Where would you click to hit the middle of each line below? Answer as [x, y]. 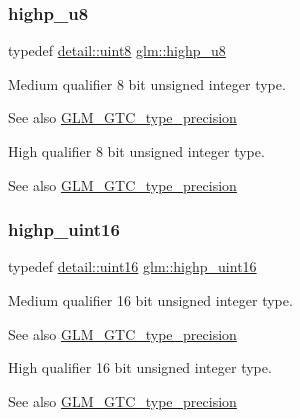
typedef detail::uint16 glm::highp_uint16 [132, 266]
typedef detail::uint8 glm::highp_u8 [117, 50]
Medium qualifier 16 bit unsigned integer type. [150, 300]
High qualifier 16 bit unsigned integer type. [140, 367]
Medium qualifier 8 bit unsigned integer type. [147, 83]
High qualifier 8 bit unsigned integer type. [136, 151]
